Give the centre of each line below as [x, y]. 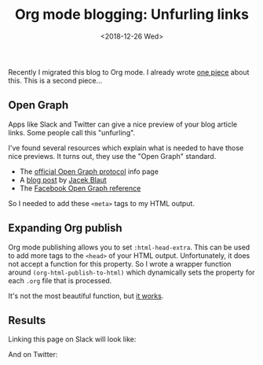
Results [27, 320]
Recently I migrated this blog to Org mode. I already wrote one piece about [129, 72]
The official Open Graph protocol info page [89, 171]
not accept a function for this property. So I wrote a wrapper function [120, 264]
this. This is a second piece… [55, 80]
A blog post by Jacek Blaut [63, 179]
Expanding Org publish [66, 229]
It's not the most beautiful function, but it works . [86, 296]
